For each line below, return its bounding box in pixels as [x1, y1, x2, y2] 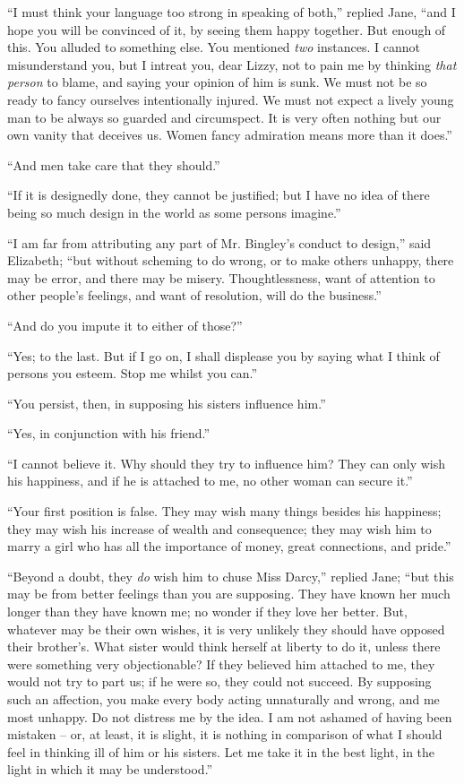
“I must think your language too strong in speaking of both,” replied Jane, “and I [7, 3, 456, 21]
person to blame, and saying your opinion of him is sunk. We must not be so [7, 73, 427, 91]
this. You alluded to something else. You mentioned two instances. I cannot [7, 38, 420, 56]
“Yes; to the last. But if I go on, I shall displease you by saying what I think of [7, 346, 440, 365]
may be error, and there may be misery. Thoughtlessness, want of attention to [7, 268, 435, 287]
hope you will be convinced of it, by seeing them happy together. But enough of [7, 20, 446, 39]
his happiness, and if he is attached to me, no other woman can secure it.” [7, 471, 413, 490]
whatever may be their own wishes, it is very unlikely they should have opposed [7, 619, 445, 638]
